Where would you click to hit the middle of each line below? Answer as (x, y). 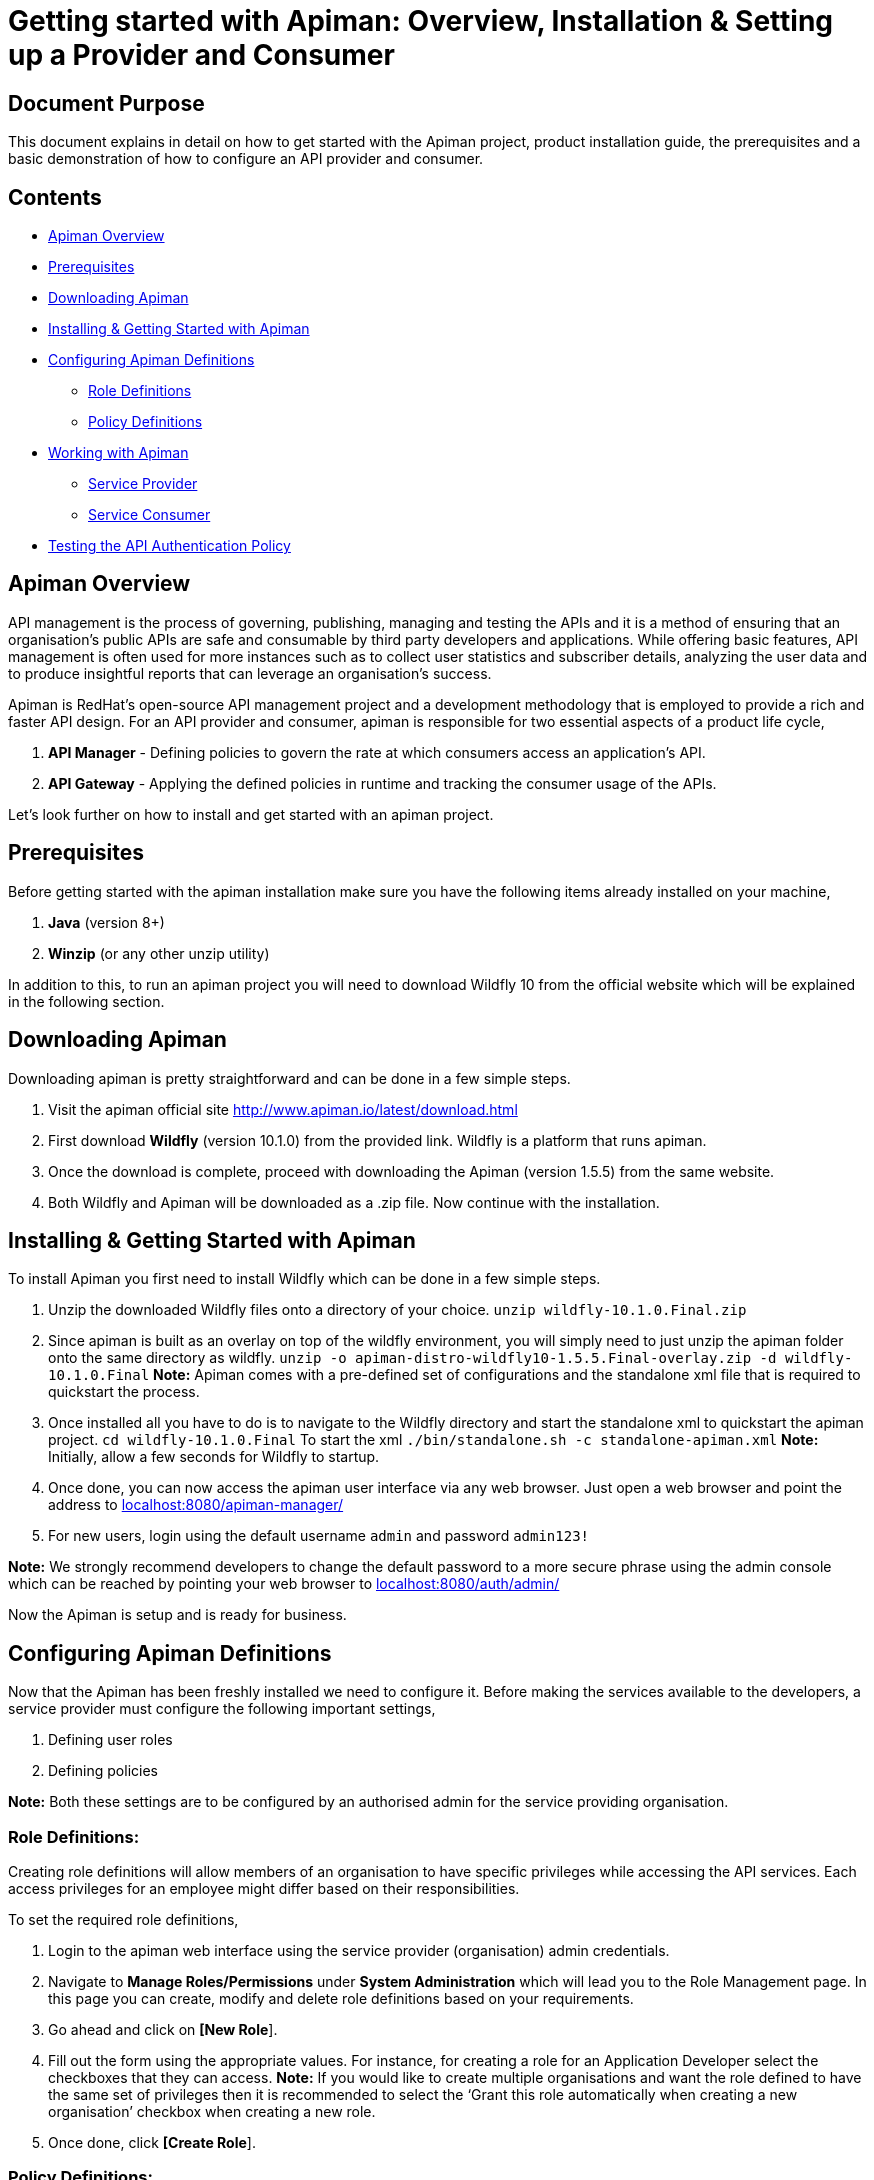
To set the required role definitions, (123, 1919)
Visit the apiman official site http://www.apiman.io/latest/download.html (283, 1109)
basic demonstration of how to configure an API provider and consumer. (246, 159)
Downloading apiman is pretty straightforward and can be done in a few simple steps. (289, 1078)
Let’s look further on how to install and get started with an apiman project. (251, 814)
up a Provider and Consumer (201, 55)
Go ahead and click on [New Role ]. (163, 2029)
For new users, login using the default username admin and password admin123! (318, 1536)
